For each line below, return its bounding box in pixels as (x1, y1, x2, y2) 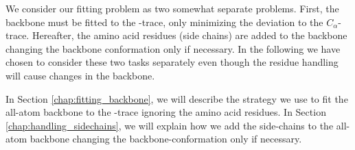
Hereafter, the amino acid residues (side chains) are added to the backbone (32, 28, 347, 42)
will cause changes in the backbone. (5, 68, 155, 82)
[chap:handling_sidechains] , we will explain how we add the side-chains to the (5, 118, 334, 132)
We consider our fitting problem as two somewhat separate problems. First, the (5, 1, 339, 15)
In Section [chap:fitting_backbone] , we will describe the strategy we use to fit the (5, 91, 348, 105)
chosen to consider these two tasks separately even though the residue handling (5, 55, 339, 69)
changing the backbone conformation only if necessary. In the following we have (5, 41, 341, 55)
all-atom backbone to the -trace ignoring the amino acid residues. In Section (5, 105, 326, 119)
